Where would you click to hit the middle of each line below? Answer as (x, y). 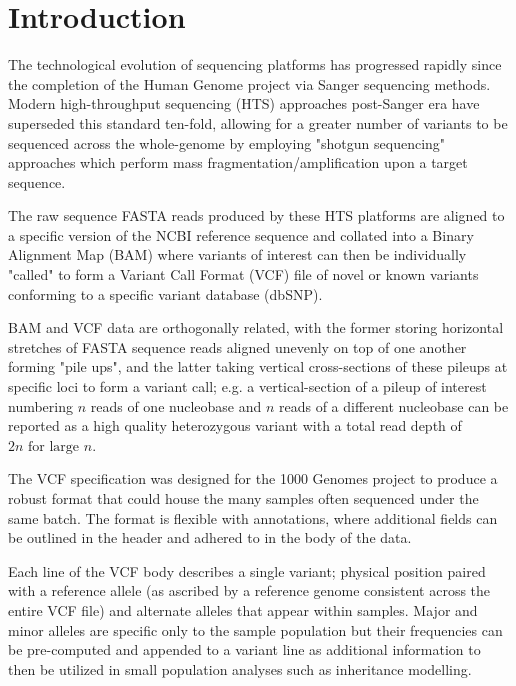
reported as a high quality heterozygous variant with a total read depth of (235, 425)
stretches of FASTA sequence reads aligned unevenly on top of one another (237, 346)
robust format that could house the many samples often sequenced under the (243, 498)
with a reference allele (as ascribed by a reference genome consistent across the (249, 590)
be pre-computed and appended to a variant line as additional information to (244, 649)
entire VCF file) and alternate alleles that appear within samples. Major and (243, 609)
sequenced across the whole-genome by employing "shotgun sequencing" (227, 142)
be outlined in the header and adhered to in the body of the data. (210, 537)
